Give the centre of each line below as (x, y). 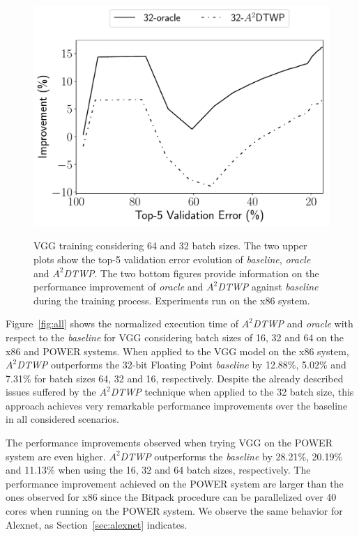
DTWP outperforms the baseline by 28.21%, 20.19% (231, 456)
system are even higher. (56, 456)
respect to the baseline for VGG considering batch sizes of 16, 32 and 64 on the (175, 337)
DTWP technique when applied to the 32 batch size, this (232, 392)
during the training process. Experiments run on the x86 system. (172, 300)
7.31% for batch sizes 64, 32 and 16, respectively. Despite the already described (175, 378)
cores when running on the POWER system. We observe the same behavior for (174, 511)
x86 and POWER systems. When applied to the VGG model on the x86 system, (177, 351)
